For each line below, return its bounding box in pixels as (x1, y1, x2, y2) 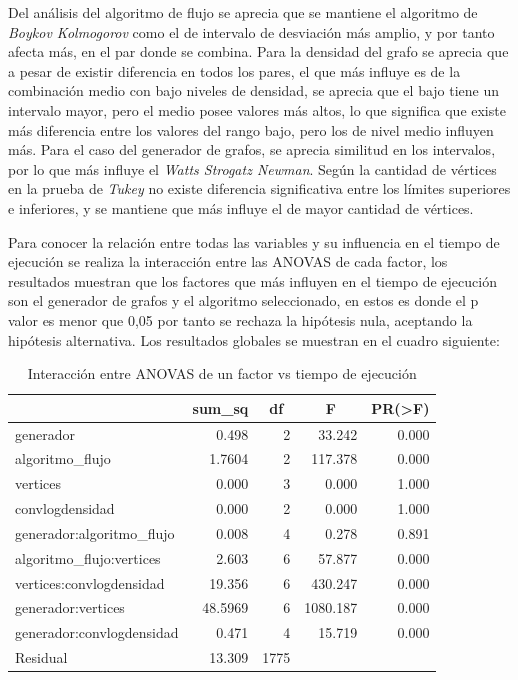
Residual (15, 647, 68, 668)
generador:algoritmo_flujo (15, 522, 175, 543)
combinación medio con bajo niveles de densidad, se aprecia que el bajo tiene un (8, 80, 500, 101)
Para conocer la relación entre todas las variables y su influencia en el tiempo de (8, 231, 500, 252)
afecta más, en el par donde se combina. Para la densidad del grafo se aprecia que (8, 41, 509, 62)
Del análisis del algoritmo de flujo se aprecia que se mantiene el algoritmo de (8, 2, 478, 22)
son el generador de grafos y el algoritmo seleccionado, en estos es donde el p (8, 290, 479, 311)
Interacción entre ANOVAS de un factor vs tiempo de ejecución (27, 363, 417, 384)
